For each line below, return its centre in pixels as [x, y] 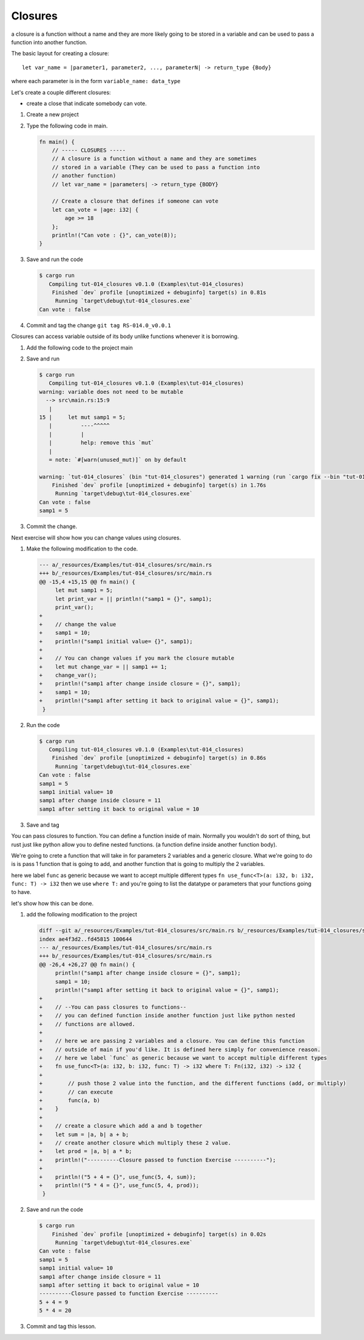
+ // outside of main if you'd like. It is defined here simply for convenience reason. [180, 1049]
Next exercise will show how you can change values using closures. [96, 538]
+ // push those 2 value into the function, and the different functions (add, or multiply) [193, 1084]
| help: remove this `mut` [102, 443]
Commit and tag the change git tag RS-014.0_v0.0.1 [99, 325]
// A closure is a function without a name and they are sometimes [154, 159]
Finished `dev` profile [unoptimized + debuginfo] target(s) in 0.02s [159, 1234]
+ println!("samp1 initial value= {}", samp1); [116, 641]
